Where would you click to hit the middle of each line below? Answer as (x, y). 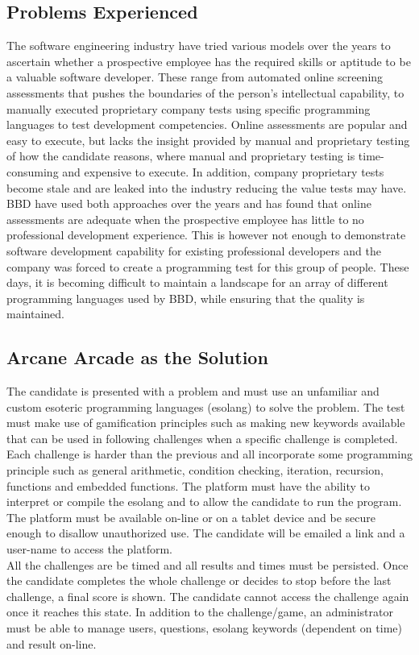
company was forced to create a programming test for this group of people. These (208, 266)
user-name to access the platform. (89, 549)
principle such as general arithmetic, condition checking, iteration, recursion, (195, 470)
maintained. (35, 314)
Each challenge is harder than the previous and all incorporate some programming (209, 454)
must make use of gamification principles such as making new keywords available (206, 423)
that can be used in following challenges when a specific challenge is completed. (202, 438)
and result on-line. (52, 643)
